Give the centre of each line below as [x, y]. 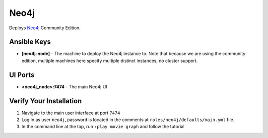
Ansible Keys [30, 42]
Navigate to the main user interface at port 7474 [71, 113]
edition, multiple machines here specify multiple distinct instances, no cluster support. [110, 61]
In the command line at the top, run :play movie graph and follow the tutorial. [104, 127]
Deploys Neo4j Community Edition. [45, 28]
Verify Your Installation [45, 101]
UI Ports [22, 75]
